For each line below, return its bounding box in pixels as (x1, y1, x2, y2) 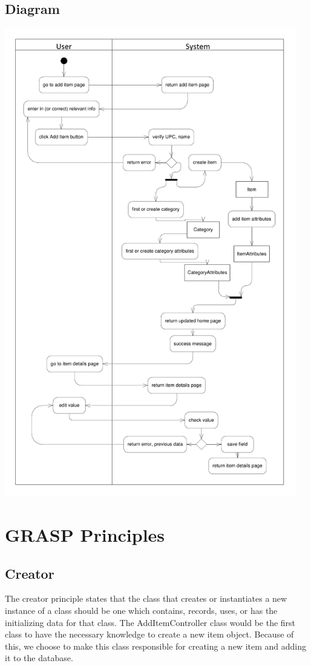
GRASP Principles (5, 522, 165, 547)
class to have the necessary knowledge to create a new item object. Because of (5, 628, 294, 641)
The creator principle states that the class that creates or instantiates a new (5, 592, 287, 605)
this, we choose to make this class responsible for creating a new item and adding (5, 639, 306, 652)
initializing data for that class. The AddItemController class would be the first (5, 616, 296, 628)
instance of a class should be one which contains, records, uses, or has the (5, 604, 278, 617)
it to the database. (5, 651, 73, 664)
